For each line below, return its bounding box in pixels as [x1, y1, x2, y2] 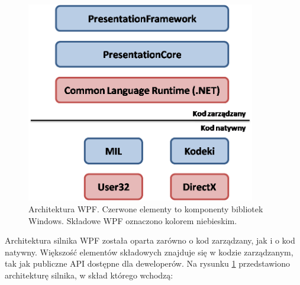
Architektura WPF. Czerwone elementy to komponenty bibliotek [28, 202, 263, 215]
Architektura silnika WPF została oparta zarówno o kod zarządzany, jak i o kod [5, 234, 295, 247]
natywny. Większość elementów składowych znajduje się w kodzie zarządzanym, [5, 245, 293, 258]
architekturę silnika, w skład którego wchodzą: [5, 268, 173, 281]
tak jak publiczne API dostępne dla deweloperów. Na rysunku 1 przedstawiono [5, 257, 291, 270]
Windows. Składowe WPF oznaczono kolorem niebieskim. [28, 214, 237, 226]
